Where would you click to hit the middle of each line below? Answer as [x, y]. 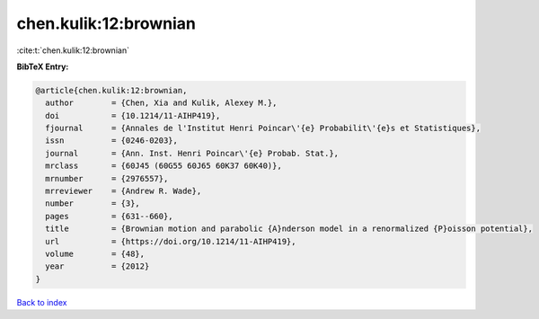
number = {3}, [93, 204]
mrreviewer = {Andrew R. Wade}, [124, 191]
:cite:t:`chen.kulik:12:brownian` [73, 50]
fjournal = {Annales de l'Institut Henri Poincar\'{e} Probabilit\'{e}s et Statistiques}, [263, 128]
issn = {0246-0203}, [112, 141]
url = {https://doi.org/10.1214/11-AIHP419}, [171, 241]
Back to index [42, 302]
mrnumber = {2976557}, [107, 178]
